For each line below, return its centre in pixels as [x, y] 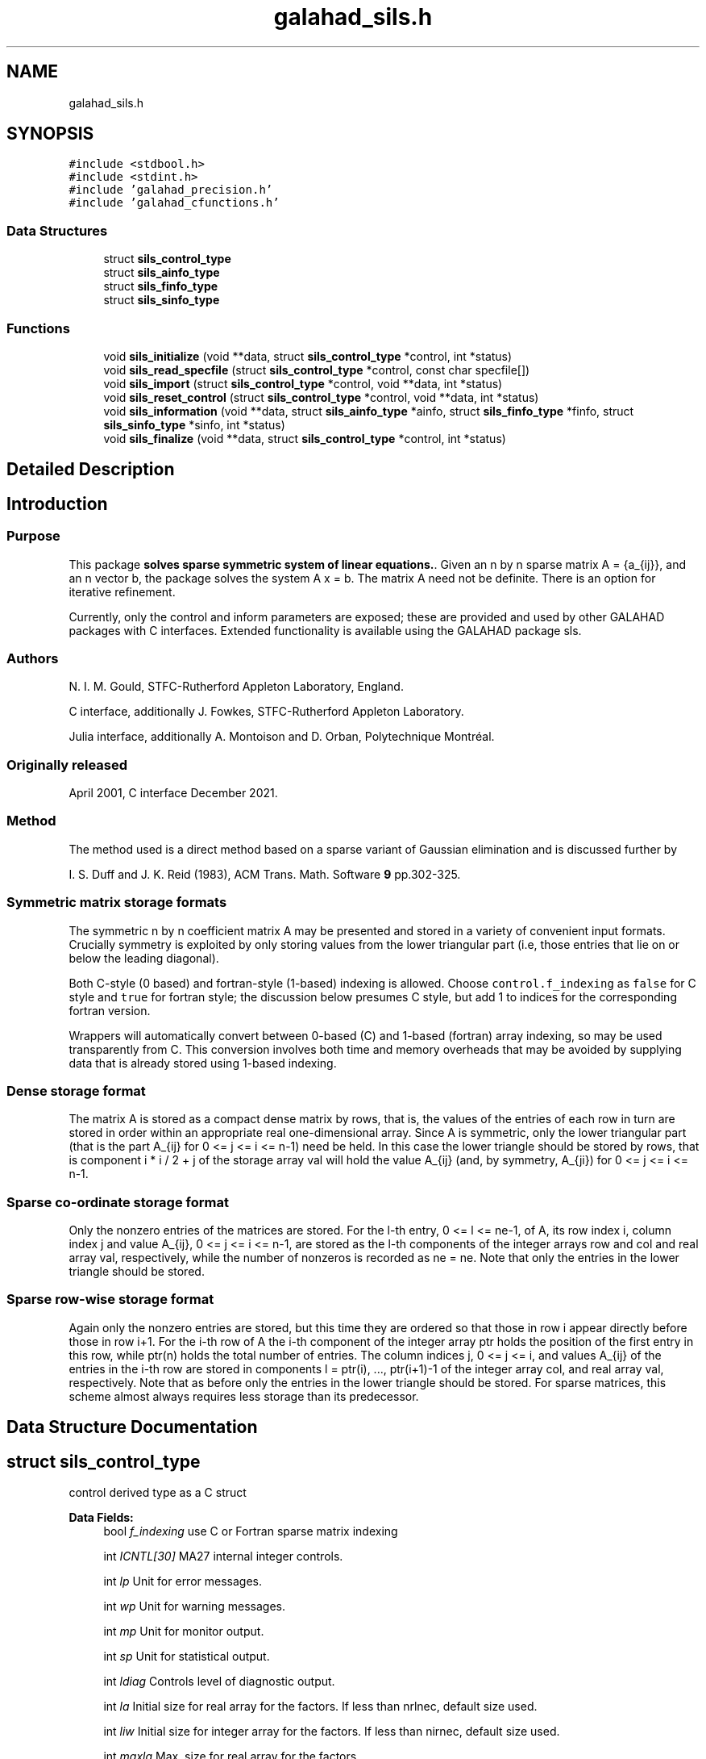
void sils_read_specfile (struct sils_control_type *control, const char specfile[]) [317, 370]
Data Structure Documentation [132, 1427]
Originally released [67, 765]
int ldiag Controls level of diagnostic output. [219, 1682]
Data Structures [57, 230]
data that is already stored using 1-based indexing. [203, 1063]
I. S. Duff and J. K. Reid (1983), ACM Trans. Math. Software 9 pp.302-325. [265, 874]
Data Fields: [101, 1518]
